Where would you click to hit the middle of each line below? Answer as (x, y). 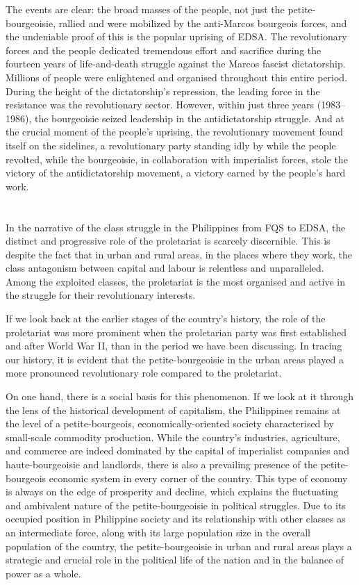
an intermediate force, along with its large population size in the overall (158, 532)
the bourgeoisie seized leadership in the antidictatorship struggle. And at (189, 118)
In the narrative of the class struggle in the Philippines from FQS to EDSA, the (176, 227)
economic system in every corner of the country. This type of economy (198, 478)
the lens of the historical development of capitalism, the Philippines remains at (173, 410)
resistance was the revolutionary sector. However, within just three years (160, 105)
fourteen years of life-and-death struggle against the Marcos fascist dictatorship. (176, 64)
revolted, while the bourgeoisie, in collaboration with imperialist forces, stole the (177, 159)
